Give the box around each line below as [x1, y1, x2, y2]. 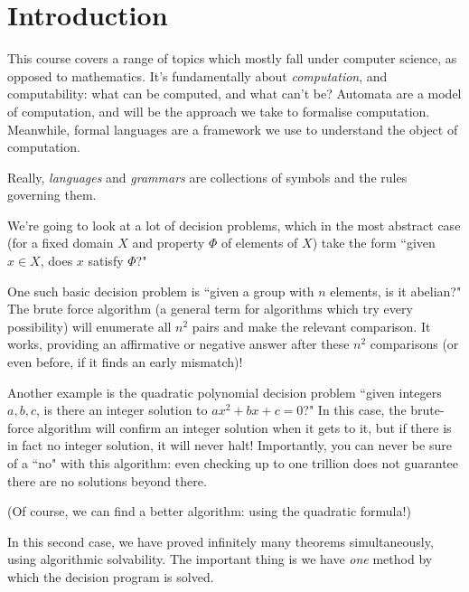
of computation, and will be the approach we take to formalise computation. [7, 101, 430, 120]
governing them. [7, 185, 97, 204]
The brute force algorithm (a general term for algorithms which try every [7, 299, 413, 318]
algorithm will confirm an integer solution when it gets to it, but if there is [37, 418, 452, 437]
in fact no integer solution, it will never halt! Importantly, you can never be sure [7, 436, 452, 455]
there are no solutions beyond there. [7, 471, 207, 490]
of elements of [220, 233, 298, 252]
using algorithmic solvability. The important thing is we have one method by [7, 550, 433, 569]
